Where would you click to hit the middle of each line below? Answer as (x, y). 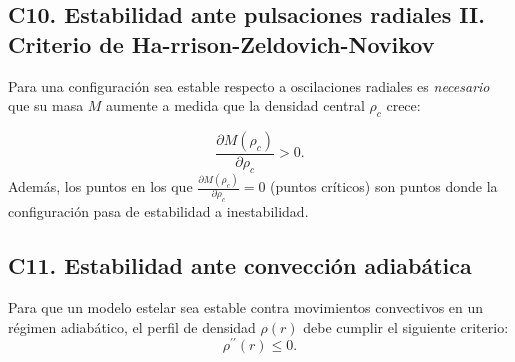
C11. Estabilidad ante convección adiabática (240, 265)
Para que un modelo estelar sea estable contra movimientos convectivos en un (246, 307)
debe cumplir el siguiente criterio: (406, 326)
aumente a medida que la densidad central (235, 105)
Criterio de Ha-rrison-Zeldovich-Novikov (221, 43)
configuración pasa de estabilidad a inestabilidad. (158, 211)
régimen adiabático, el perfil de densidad (132, 326)
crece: (403, 105)
